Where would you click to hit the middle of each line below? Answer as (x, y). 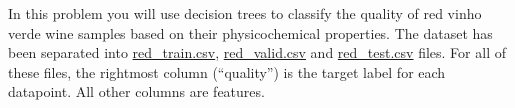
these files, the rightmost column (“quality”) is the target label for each (227, 71)
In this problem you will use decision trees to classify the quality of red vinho (245, 13)
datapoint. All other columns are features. (136, 91)
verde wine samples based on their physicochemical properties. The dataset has (250, 32)
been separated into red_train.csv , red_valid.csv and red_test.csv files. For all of (257, 52)
